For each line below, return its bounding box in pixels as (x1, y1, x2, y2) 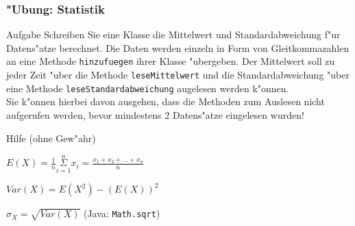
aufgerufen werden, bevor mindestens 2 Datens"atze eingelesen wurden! (6, 107, 304, 122)
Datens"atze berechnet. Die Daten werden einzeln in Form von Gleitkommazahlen (6, 40, 350, 55)
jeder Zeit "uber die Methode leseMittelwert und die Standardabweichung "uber (6, 68, 350, 82)
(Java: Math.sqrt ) (83, 206, 160, 221)
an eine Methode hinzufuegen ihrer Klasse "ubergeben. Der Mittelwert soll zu (6, 54, 335, 68)
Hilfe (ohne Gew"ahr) (6, 130, 96, 145)
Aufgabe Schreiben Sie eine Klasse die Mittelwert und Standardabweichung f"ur (6, 27, 341, 42)
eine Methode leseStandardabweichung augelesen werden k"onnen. (6, 81, 289, 95)
